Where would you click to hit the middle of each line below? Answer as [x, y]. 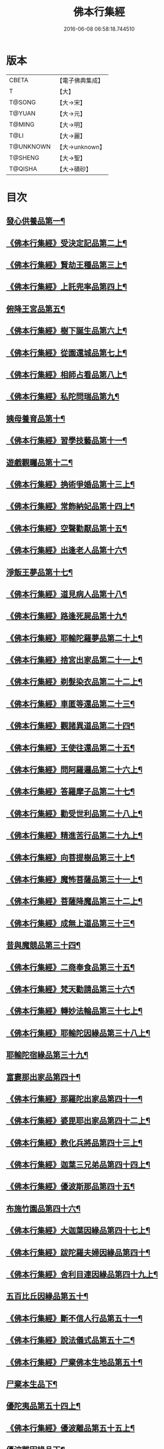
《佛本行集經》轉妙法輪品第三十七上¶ [74, 1011]
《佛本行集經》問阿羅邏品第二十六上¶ [74, 770]
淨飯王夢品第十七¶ [40, 572]
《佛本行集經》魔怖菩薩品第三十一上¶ [74, 879]
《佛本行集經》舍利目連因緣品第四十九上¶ [82, 1275]
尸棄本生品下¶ [32, 1384]
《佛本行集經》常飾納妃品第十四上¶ [70, 506]
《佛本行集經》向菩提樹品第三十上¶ [70, 858]
